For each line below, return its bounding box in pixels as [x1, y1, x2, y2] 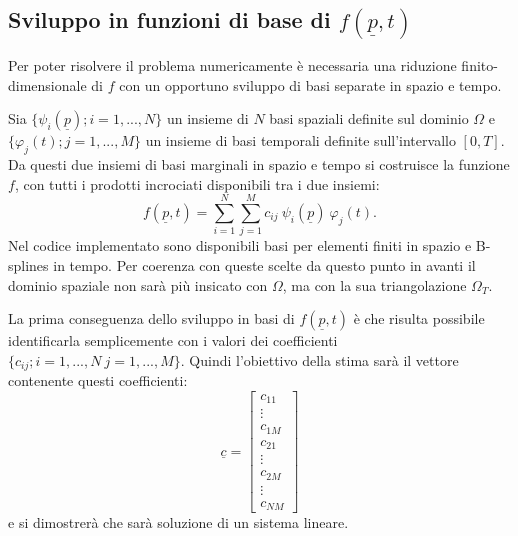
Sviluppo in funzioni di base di [8, 4, 331, 35]
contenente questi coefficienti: [8, 370, 188, 391]
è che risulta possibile [353, 308, 485, 329]
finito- [461, 55, 498, 76]
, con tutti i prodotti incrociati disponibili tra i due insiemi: [14, 173, 380, 194]
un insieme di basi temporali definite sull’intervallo [145, 130, 456, 151]
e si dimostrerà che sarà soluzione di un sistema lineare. [8, 512, 349, 533]
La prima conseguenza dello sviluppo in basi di [8, 308, 295, 329]
